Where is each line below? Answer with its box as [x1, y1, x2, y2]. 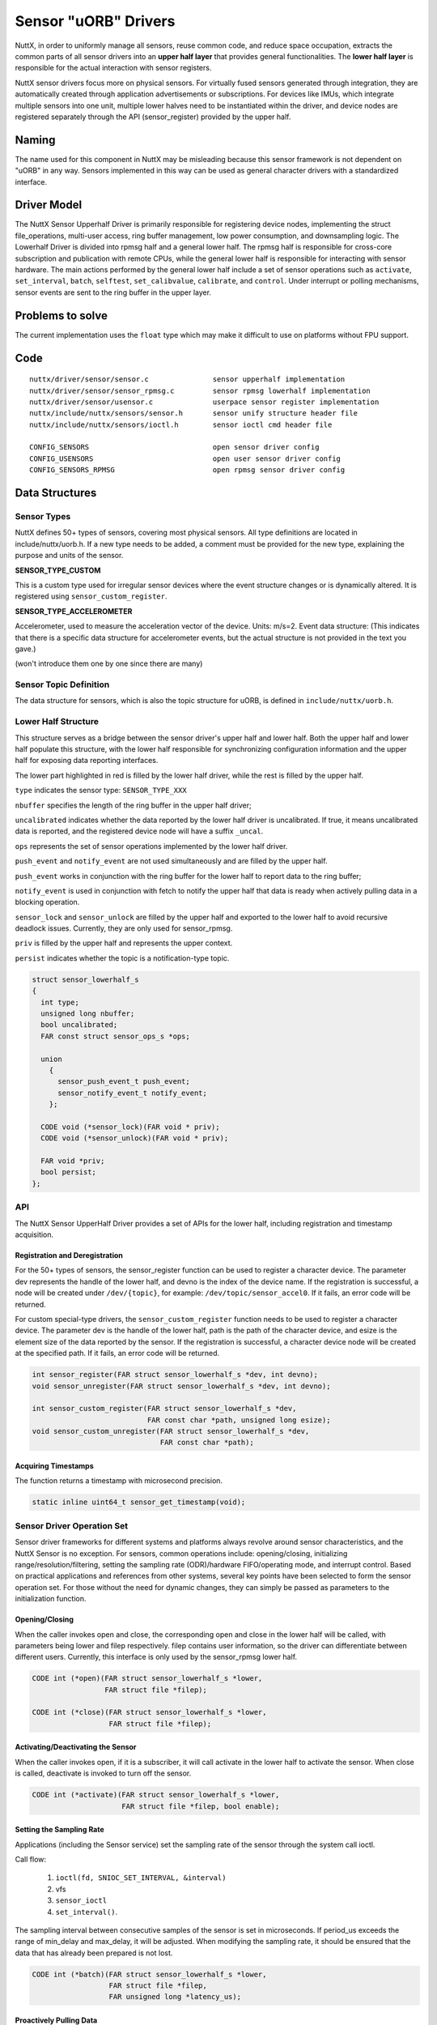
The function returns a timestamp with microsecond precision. [15, 1476, 223, 1486]
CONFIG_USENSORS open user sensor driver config [29, 454, 342, 463]
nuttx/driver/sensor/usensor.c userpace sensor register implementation [29, 397, 380, 407]
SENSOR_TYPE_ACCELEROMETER [15, 606, 133, 616]
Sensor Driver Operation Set [15, 1520, 129, 1531]
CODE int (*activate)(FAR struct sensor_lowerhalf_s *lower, [32, 1790, 280, 1800]
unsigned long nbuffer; [40, 1009, 135, 1018]
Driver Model [15, 198, 83, 212]
